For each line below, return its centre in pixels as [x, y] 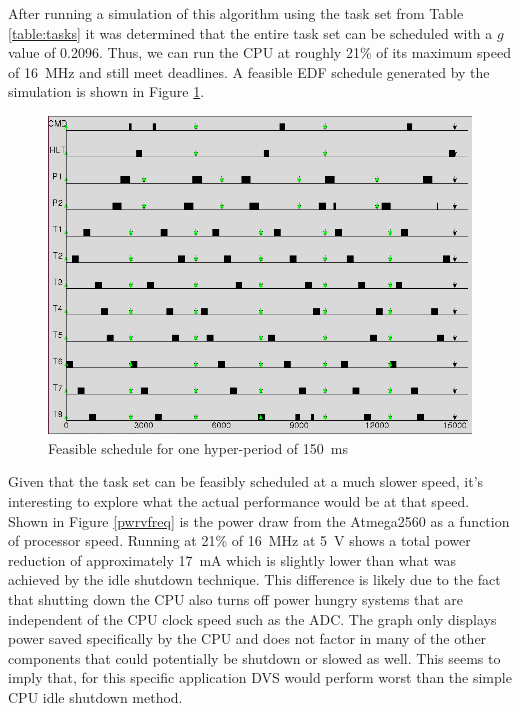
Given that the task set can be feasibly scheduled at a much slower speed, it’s [246, 481]
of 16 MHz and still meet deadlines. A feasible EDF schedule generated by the [249, 71]
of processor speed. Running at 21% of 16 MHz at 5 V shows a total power [239, 540]
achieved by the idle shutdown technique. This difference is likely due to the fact [254, 579]
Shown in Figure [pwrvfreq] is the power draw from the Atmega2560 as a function [259, 520]
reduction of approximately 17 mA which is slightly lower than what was [232, 559]
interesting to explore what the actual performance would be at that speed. [239, 501]
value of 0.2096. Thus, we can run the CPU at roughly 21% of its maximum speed [259, 52]
